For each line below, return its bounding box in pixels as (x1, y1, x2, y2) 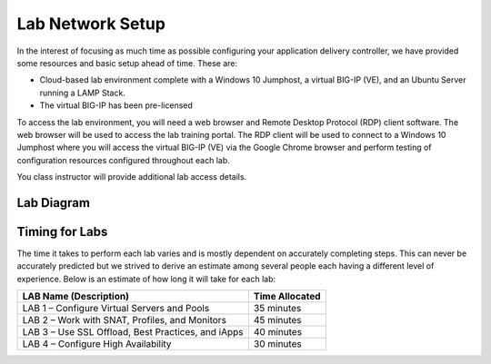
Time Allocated (253, 290, 322, 303)
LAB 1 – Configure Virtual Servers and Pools (22, 302, 210, 315)
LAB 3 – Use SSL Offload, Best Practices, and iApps (22, 326, 245, 339)
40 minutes (253, 326, 303, 339)
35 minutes (253, 302, 302, 315)
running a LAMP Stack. (39, 87, 126, 98)
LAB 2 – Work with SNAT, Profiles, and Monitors (22, 314, 227, 327)
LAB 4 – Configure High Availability (22, 338, 172, 350)
